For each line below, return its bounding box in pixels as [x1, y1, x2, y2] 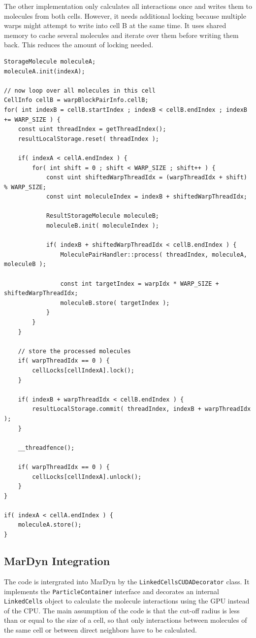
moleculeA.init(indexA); [4, 67, 85, 75]
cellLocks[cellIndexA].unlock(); [32, 473, 142, 480]
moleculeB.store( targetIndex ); [60, 299, 170, 306]
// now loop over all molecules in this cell [4, 87, 156, 94]
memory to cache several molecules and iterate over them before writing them [4, 30, 239, 40]
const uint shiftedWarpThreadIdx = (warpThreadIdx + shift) [46, 174, 247, 181]
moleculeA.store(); [18, 521, 82, 529]
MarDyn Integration [4, 553, 110, 569]
